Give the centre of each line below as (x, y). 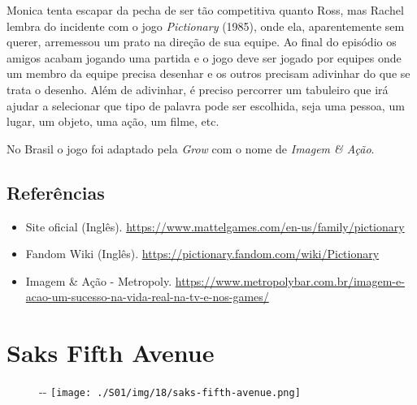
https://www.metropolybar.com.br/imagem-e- (290, 280)
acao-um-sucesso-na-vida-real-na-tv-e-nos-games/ (147, 297)
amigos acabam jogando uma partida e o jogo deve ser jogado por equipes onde (204, 57)
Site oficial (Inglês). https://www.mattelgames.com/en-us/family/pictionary (215, 226)
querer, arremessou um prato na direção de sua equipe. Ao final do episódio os (202, 42)
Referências (56, 192)
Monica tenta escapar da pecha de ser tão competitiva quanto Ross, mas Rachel (205, 10)
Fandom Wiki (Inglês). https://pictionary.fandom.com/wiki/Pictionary (202, 254)
